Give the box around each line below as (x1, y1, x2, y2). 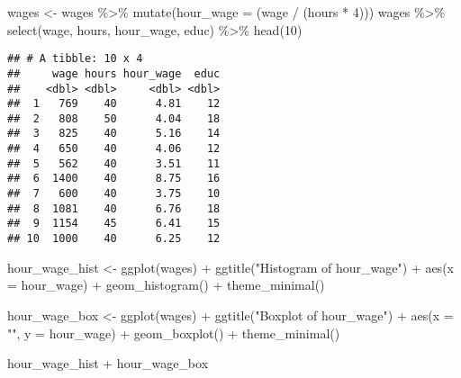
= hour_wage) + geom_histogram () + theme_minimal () (7, 275, 325, 294)
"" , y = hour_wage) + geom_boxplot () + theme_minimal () (7, 323, 340, 342)
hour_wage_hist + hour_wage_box (7, 354, 209, 373)
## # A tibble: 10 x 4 (7, 52, 143, 66)
